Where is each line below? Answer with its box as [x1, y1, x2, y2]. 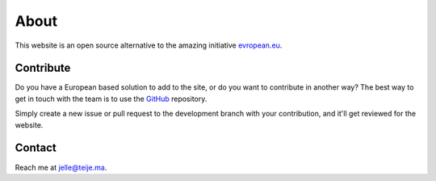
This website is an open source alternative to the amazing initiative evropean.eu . [15, 40, 283, 50]
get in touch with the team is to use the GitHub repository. [15, 94, 208, 103]
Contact [15, 141, 57, 155]
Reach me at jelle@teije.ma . [15, 162, 107, 172]
